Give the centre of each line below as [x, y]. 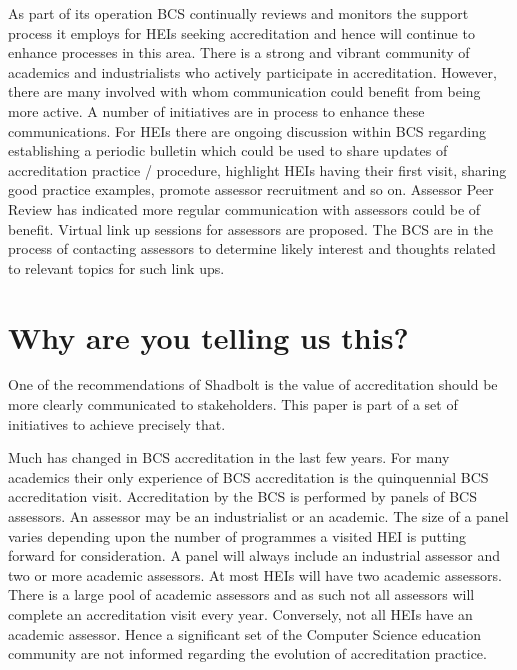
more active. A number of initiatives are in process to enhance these [216, 110]
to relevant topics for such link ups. [116, 267]
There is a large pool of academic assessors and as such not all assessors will [241, 594]
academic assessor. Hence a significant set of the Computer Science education [244, 633]
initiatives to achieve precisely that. [117, 423]
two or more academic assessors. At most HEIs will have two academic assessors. [255, 574]
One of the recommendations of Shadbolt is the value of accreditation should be [253, 384]
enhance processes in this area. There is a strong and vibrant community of [239, 52]
